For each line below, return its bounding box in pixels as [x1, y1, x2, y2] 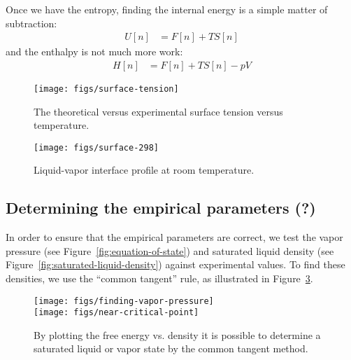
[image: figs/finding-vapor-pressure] [34, 296, 214, 306]
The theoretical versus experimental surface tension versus [34, 104, 283, 118]
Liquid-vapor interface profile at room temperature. [34, 162, 255, 177]
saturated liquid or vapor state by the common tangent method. [34, 341, 308, 356]
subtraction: [6, 15, 57, 30]
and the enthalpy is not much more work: [6, 44, 183, 59]
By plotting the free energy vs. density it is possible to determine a [34, 327, 321, 342]
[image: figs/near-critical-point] [34, 307, 199, 318]
